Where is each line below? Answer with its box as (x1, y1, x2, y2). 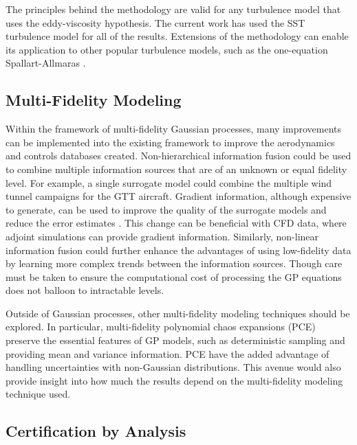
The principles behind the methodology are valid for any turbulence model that (6, 2, 341, 16)
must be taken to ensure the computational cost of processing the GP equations (6, 269, 342, 284)
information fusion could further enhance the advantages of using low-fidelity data (6, 242, 351, 257)
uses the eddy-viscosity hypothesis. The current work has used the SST (6, 15, 305, 30)
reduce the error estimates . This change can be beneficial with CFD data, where (6, 216, 347, 230)
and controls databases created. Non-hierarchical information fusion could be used (6, 148, 351, 163)
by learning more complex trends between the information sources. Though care (6, 256, 343, 271)
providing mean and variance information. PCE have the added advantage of (6, 346, 329, 361)
